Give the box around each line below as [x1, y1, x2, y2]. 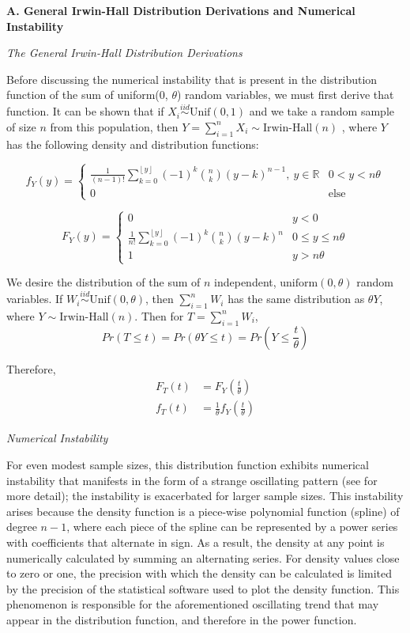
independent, [214, 274, 276, 290]
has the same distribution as [228, 290, 365, 307]
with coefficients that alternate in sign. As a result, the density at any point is [6, 533, 385, 550]
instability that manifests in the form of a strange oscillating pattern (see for [6, 472, 378, 488]
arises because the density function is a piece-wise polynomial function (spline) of [6, 502, 400, 519]
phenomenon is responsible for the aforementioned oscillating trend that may [6, 596, 379, 612]
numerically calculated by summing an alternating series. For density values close [6, 549, 400, 566]
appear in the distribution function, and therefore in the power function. [6, 611, 357, 627]
